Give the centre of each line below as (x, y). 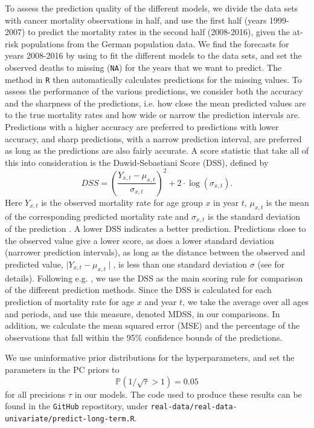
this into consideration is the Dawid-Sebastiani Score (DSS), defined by (137, 162)
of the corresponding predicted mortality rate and (97, 216)
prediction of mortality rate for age (70, 301)
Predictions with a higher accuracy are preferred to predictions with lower (142, 127)
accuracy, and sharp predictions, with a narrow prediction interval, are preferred (153, 138)
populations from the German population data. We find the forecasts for (155, 43)
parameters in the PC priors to (62, 369)
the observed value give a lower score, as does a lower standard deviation (139, 240)
